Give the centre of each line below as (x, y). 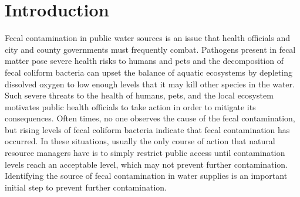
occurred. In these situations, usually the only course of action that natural (140, 141)
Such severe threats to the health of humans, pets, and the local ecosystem (139, 95)
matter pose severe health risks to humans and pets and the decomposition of (144, 61)
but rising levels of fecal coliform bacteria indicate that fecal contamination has (147, 129)
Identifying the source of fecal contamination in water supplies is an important (146, 176)
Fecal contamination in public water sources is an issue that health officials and (148, 38)
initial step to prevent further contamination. (86, 187)
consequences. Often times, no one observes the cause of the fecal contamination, (150, 118)
